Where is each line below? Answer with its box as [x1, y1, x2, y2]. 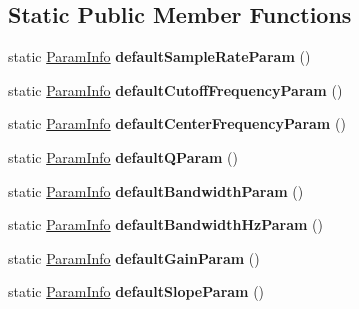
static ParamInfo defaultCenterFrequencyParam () [8, 113, 346, 134]
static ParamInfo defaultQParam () [8, 146, 238, 167]
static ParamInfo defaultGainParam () [8, 247, 260, 268]
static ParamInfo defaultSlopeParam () [8, 281, 265, 302]
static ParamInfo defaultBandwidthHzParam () [8, 214, 324, 235]
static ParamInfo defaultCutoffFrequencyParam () [8, 79, 343, 100]
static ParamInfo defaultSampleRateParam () [8, 46, 311, 67]
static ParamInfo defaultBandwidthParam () [8, 180, 304, 201]
